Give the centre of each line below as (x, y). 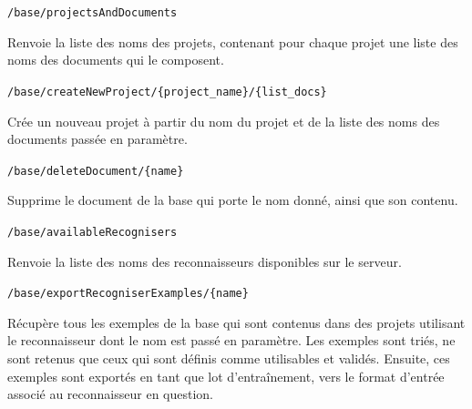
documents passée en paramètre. (97, 139)
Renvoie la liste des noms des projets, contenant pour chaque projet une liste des (233, 41)
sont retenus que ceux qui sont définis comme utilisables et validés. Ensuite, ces (229, 358)
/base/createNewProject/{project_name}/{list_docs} (167, 92)
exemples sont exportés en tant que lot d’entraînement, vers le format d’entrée (226, 376)
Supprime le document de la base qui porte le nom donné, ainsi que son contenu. (233, 200)
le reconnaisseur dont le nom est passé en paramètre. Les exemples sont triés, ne (231, 340)
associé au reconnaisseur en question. (111, 394)
